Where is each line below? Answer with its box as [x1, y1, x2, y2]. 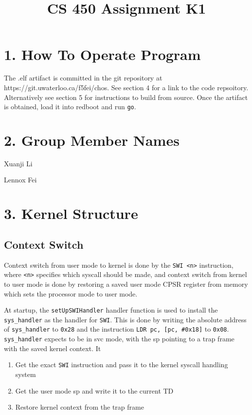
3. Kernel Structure [4, 203, 138, 223]
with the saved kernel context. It [4, 343, 101, 353]
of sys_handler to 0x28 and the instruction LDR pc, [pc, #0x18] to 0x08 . [4, 324, 229, 334]
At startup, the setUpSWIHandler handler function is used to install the [4, 305, 218, 315]
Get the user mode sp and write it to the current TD [15, 385, 174, 395]
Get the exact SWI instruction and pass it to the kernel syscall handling [15, 359, 228, 370]
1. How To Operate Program [4, 44, 201, 64]
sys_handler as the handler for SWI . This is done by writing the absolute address [4, 314, 247, 324]
